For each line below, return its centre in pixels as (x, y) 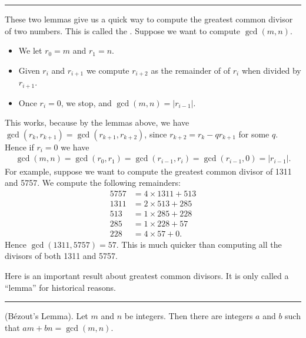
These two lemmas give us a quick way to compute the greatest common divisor (149, 19)
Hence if (19, 147)
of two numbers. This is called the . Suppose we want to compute (123, 30)
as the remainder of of (191, 70)
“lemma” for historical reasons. (60, 287)
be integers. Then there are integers (189, 316)
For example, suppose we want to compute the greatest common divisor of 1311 (148, 171)
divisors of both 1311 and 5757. (61, 256)
